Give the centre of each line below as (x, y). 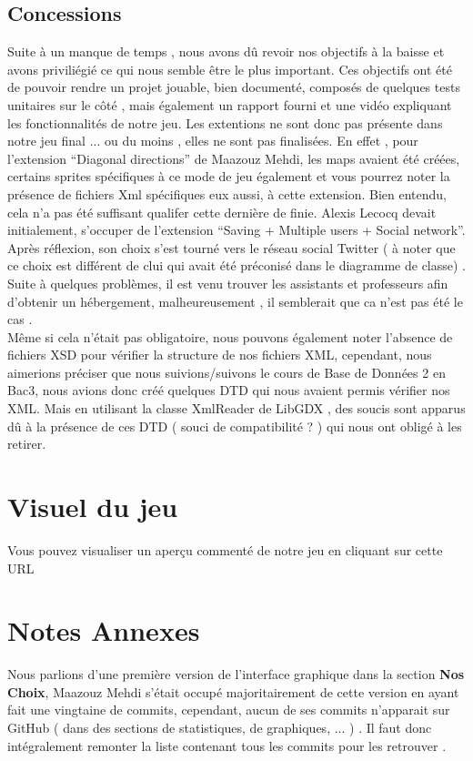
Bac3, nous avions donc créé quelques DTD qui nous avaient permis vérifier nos (229, 390)
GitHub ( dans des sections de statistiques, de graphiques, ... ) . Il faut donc (220, 728)
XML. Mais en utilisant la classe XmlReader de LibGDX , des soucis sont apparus (236, 408)
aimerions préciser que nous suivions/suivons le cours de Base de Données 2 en (226, 372)
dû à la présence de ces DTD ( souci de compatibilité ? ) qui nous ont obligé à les (235, 426)
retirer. (27, 444)
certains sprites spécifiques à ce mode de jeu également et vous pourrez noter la (229, 176)
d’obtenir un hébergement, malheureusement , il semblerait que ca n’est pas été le (235, 301)
